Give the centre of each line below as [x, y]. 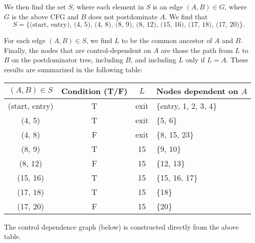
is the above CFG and [45, 16]
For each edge [25, 40]
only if [195, 60]
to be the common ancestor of [167, 40]
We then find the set [35, 6]
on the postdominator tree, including [67, 60]
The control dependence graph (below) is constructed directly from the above [122, 226]
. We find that [186, 16]
